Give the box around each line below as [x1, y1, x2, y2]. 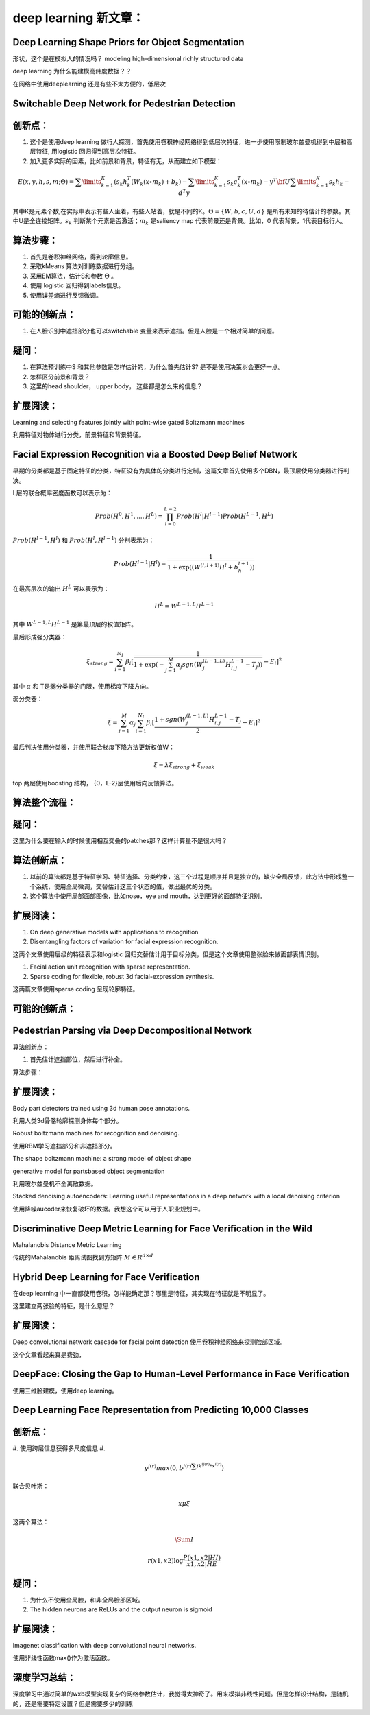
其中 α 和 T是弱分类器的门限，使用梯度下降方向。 [12, 682, 153, 690]
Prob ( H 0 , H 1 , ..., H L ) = [95, 511, 164, 521]
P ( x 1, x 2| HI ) [182, 1554, 221, 1562]
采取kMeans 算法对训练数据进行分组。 [29, 262, 138, 270]
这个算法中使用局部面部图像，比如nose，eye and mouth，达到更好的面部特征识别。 [29, 892, 267, 900]
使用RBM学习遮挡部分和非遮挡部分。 [12, 1142, 116, 1150]
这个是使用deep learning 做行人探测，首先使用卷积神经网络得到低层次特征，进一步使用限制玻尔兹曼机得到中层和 [29, 137, 347, 145]
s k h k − [329, 178, 349, 187]
